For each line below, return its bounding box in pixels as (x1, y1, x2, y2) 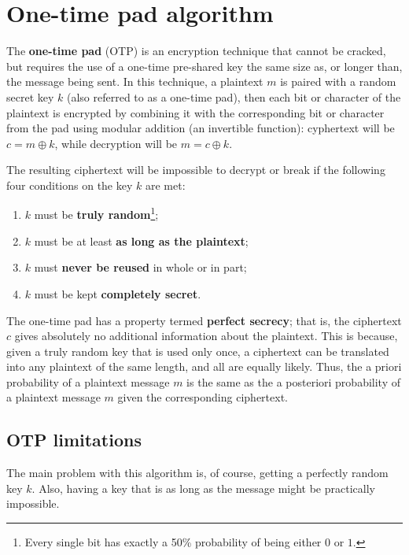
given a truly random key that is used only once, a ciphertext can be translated (6, 342, 389, 359)
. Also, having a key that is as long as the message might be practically (31, 479, 375, 496)
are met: (145, 176, 186, 193)
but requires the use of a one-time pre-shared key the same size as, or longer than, (6, 57, 403, 74)
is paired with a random (280, 73, 396, 90)
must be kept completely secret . (34, 285, 201, 302)
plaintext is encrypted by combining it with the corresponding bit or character (6, 104, 385, 120)
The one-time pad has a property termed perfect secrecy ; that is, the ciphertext (6, 312, 402, 328)
